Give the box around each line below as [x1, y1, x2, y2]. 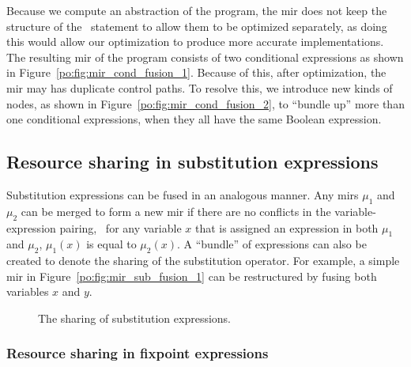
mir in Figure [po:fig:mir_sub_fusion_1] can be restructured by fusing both [6, 267, 377, 284]
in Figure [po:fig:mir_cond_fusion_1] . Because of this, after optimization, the [6, 64, 386, 81]
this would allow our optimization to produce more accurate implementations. [6, 33, 384, 50]
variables [6, 283, 49, 300]
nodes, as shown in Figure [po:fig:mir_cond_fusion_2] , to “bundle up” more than [6, 95, 405, 112]
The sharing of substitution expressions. [38, 309, 232, 326]
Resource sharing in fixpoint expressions [6, 343, 269, 363]
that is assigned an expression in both [194, 219, 379, 236]
